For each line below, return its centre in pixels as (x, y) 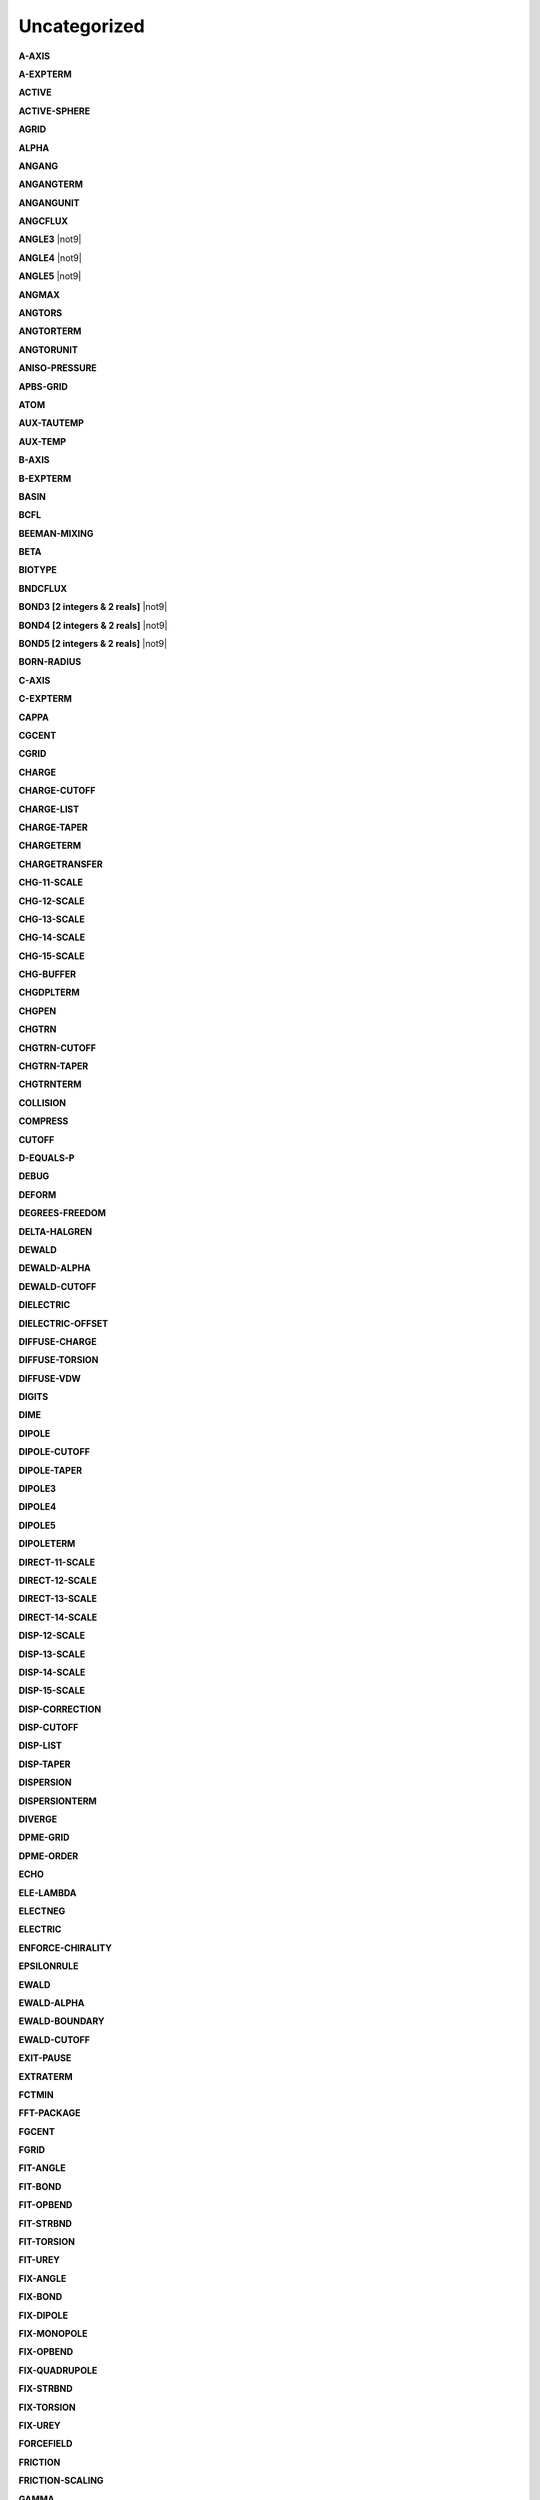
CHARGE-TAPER (53, 827)
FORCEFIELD (45, 2444)
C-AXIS (34, 680)
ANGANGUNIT (49, 202)
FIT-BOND (40, 2186)
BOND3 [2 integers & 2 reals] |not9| (93, 607)
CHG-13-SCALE (51, 919)
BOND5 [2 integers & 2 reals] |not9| (93, 644)
